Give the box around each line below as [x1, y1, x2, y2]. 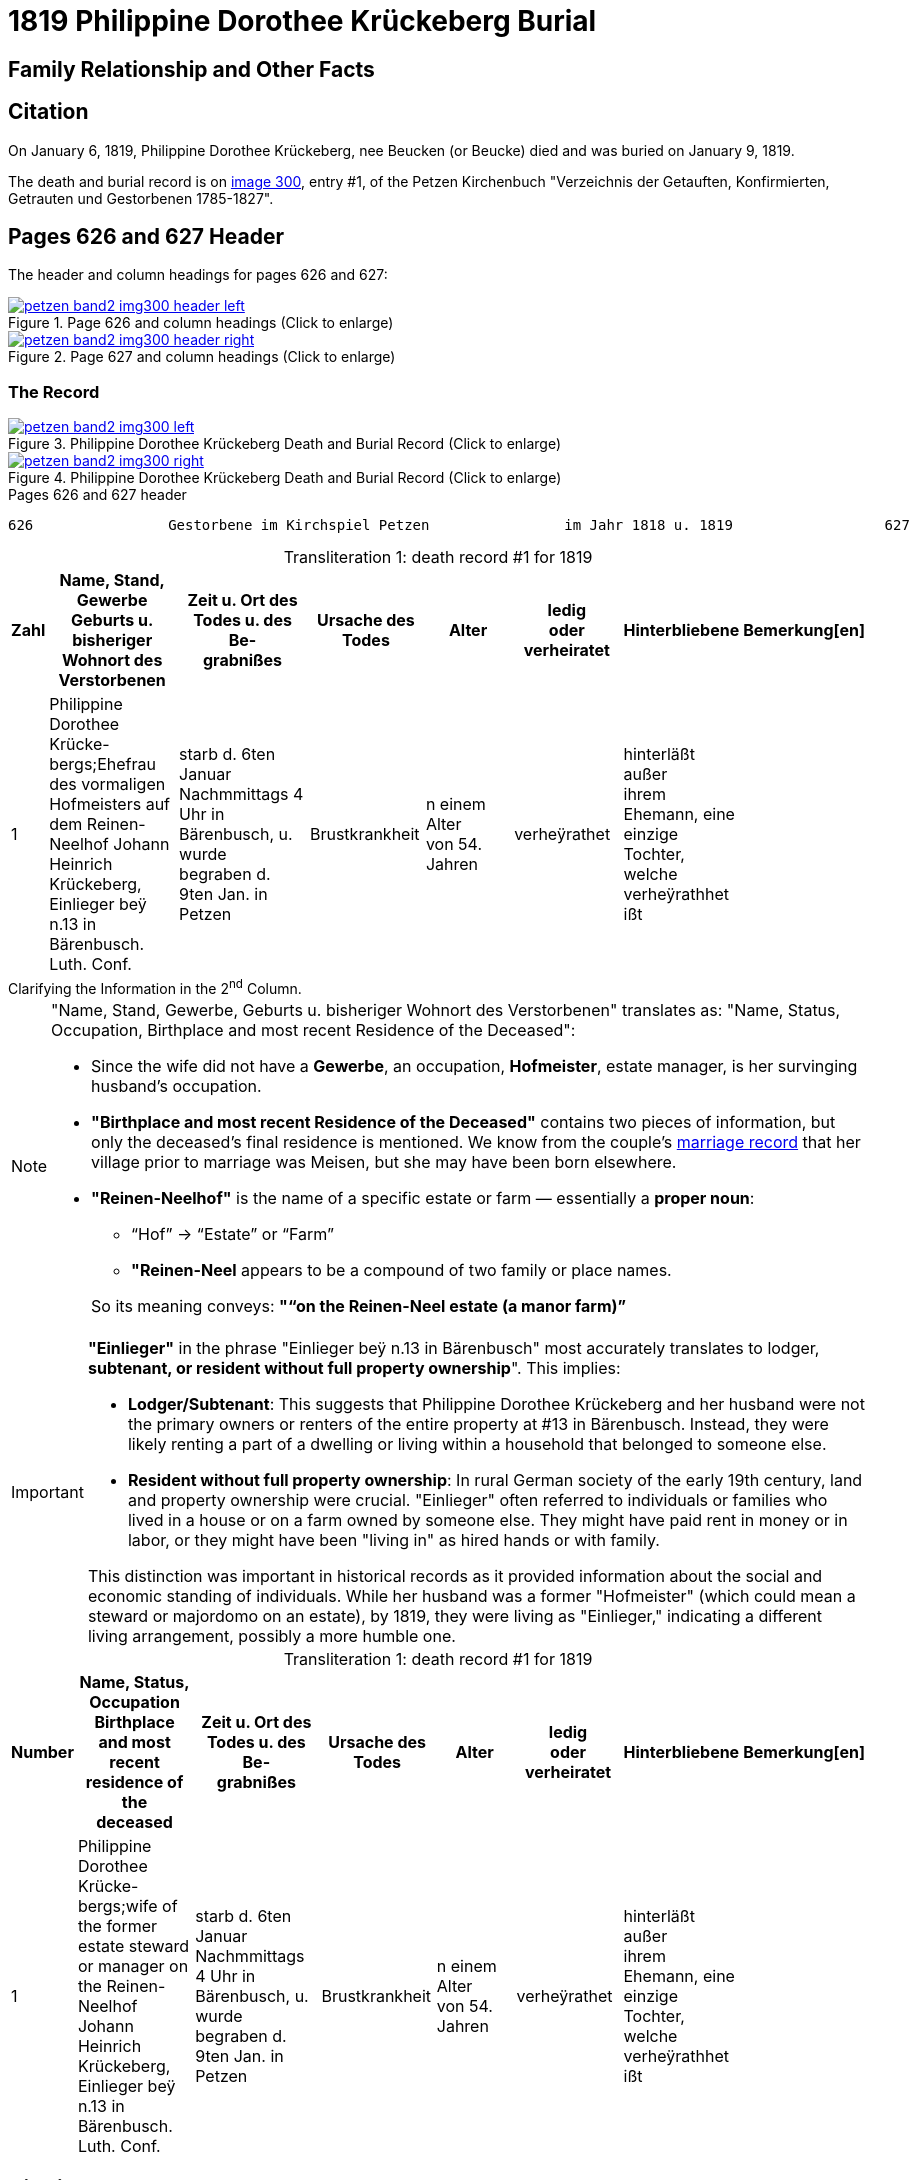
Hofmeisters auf [49, 794, 171, 815]
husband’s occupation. [91, 1075, 262, 1096]
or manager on [77, 1955, 189, 1976]
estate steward [77, 1935, 190, 1956]
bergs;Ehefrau [49, 754, 156, 775]
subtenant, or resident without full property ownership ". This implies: [87, 1357, 621, 1378]
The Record [8, 381, 100, 402]
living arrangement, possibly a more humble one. [87, 1625, 456, 1646]
